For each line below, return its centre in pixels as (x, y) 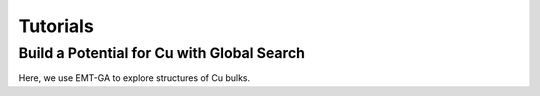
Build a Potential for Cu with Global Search (161, 53)
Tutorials (56, 26)
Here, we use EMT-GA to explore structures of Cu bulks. (134, 78)
